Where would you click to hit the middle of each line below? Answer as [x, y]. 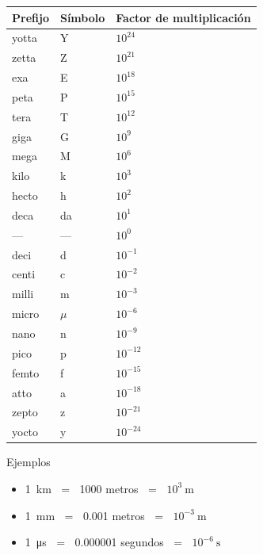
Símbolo [82, 17]
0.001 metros [114, 515]
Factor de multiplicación [183, 17]
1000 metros [109, 488]
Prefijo [30, 17]
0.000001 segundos [119, 542]
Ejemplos [29, 462]
